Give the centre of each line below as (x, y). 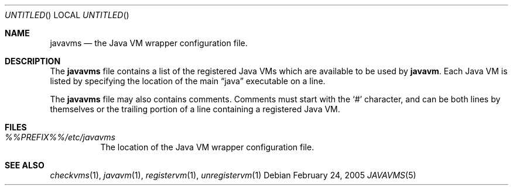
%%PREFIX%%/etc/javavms (60, 137)
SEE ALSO (25, 165)
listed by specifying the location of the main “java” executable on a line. (188, 81)
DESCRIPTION (33, 61)
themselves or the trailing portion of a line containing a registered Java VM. (195, 109)
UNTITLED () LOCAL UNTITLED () (67, 15)
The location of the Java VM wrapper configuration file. (207, 147)
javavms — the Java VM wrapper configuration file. (149, 43)
